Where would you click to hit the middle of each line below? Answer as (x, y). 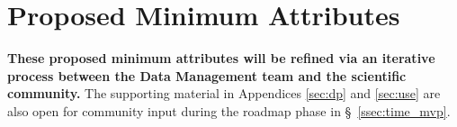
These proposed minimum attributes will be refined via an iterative (221, 58)
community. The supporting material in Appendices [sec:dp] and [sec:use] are (224, 93)
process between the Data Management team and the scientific (207, 75)
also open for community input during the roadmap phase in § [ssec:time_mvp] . (229, 110)
